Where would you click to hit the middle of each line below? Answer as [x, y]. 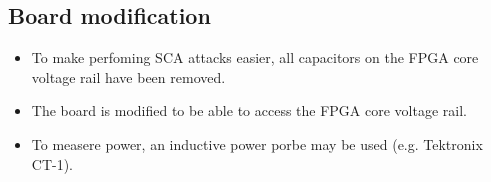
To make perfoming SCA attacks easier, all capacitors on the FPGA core [255, 57]
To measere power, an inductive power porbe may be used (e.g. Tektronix [257, 143]
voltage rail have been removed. [128, 76]
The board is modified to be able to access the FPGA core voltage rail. [249, 110]
